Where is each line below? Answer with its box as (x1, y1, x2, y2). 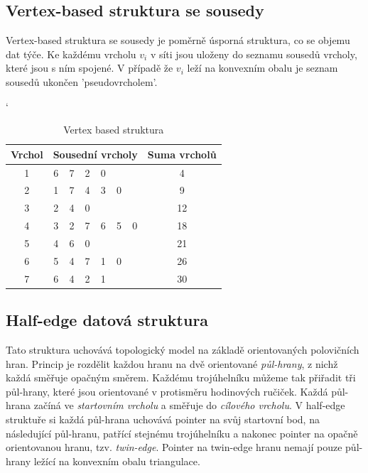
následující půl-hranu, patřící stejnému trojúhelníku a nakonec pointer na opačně (6, 425, 358, 440)
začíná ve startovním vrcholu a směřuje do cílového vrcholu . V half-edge (33, 398, 345, 413)
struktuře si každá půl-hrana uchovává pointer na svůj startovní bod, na (6, 411, 320, 426)
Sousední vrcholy (53, 146, 138, 161)
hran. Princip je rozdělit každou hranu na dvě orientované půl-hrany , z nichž (6, 356, 338, 371)
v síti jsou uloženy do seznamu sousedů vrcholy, (150, 46, 357, 61)
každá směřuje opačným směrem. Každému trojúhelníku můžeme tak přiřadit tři (6, 370, 356, 385)
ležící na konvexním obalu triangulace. (33, 453, 200, 468)
